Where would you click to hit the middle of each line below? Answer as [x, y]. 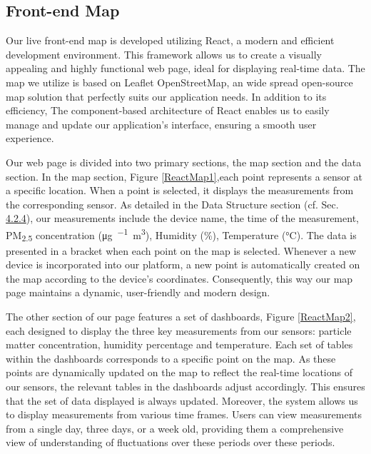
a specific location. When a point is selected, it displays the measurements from [180, 190]
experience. [30, 138]
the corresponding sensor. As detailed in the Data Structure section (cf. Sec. [172, 204]
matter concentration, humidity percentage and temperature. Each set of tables [179, 344]
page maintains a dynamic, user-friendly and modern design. [138, 292]
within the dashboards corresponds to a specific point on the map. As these [171, 358]
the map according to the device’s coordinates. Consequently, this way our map [179, 278]
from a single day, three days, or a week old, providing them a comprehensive [175, 428]
